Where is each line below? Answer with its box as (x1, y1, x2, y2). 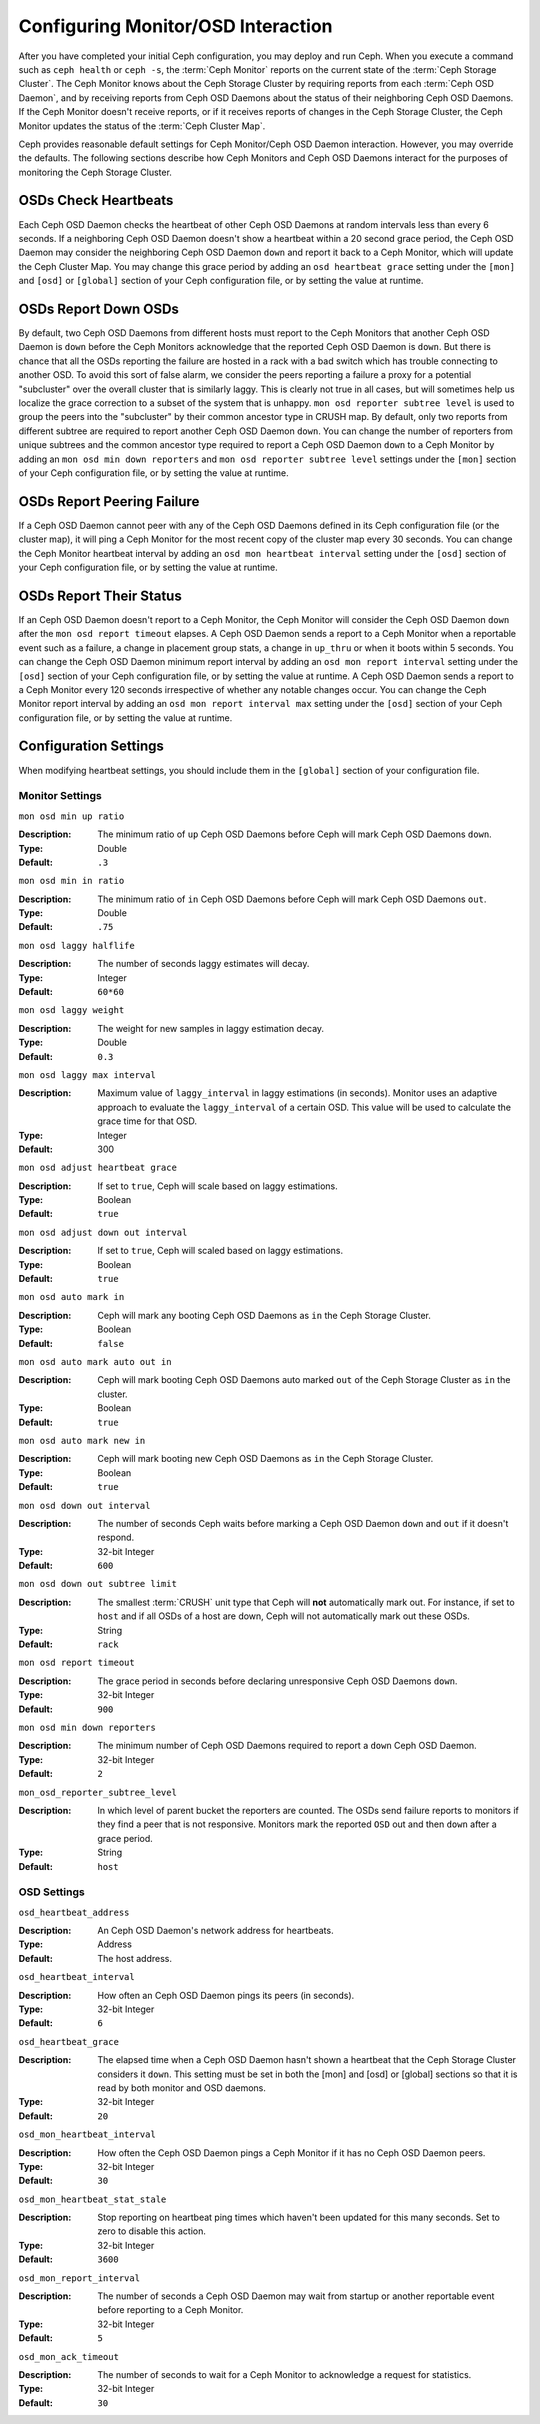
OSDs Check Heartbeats (18, 192, 174, 209)
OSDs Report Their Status (18, 587, 182, 604)
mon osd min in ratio (18, 875, 125, 887)
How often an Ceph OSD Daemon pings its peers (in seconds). (97, 1989, 355, 2001)
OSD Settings (18, 1885, 85, 1899)
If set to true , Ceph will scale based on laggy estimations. (97, 1180, 339, 1192)
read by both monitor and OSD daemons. (97, 2081, 267, 2094)
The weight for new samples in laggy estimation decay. (97, 1022, 325, 1034)
